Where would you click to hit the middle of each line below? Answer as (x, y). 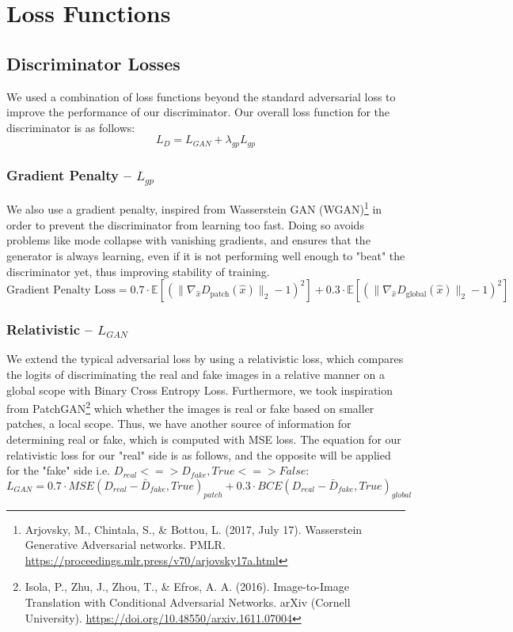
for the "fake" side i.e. (59, 470)
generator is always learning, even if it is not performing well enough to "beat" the (206, 255)
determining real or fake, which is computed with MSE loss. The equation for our (204, 439)
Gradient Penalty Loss (61, 291)
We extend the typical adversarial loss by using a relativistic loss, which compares (205, 359)
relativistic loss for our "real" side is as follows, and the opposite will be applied (199, 454)
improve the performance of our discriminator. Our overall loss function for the (198, 112)
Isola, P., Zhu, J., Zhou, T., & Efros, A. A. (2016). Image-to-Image (187, 587)
